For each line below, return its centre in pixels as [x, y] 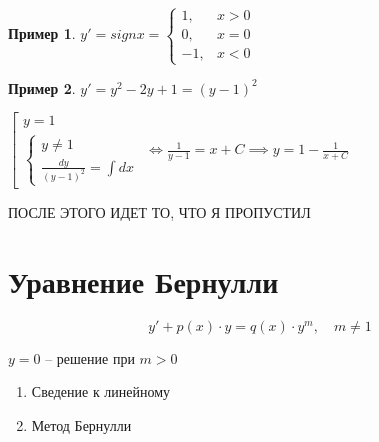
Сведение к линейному [101, 391]
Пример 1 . [42, 33]
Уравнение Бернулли [143, 280]
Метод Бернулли [81, 424]
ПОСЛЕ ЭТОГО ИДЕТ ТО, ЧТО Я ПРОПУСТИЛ [159, 212]
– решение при [90, 357]
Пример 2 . [42, 87]
